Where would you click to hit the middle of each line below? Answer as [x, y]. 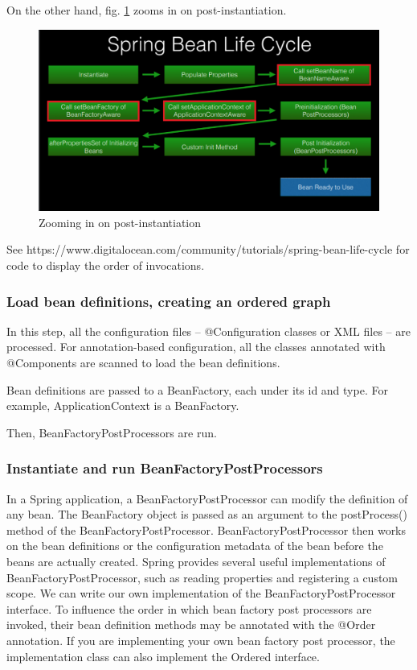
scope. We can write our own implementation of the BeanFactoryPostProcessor [201, 593]
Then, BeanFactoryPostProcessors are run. [112, 432]
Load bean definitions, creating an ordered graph [169, 301]
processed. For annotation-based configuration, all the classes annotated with [196, 347]
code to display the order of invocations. [106, 265]
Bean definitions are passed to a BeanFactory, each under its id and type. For [197, 389]
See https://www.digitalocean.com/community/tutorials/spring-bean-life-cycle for [208, 249]
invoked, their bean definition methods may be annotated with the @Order [191, 625]
